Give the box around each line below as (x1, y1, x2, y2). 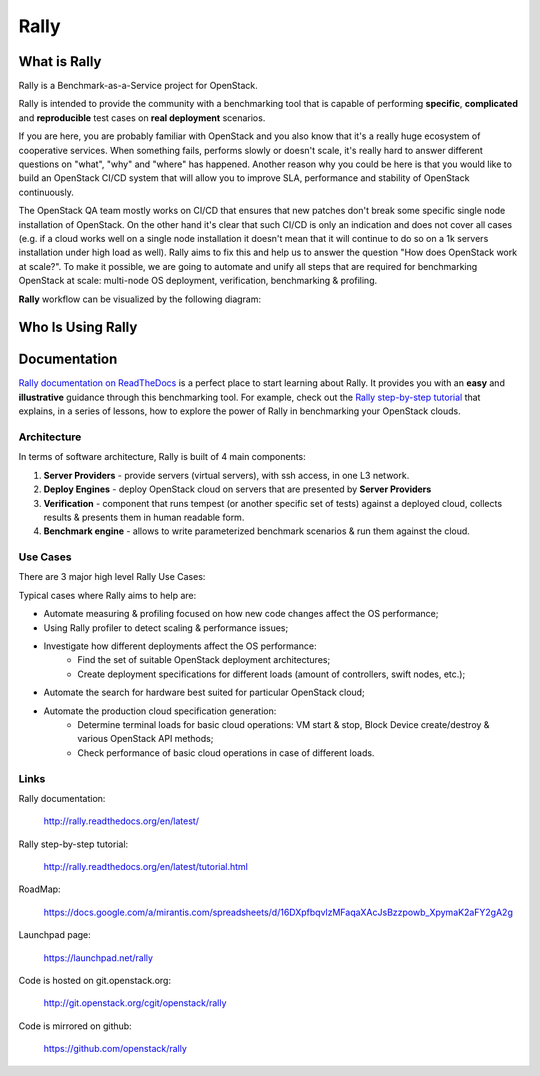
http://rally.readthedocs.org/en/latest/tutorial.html (43, 861, 249, 873)
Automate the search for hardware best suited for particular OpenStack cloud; (43, 686, 365, 699)
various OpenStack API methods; (77, 733, 214, 745)
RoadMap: (18, 883, 61, 895)
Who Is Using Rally (18, 319, 138, 336)
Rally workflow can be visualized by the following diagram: (18, 293, 262, 305)
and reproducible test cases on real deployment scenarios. (18, 111, 266, 124)
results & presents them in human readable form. (43, 511, 245, 523)
